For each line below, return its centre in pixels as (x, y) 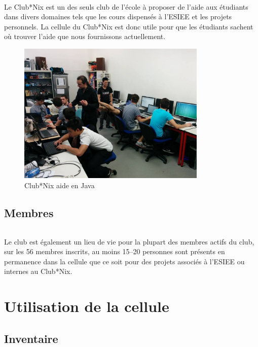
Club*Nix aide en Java (60, 185)
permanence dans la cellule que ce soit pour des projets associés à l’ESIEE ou (124, 261)
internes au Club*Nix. (38, 271)
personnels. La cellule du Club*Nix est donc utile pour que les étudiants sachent (129, 26)
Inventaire (31, 338)
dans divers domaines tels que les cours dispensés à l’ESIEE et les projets (118, 16)
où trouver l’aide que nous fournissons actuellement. (85, 36)
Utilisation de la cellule (87, 306)
